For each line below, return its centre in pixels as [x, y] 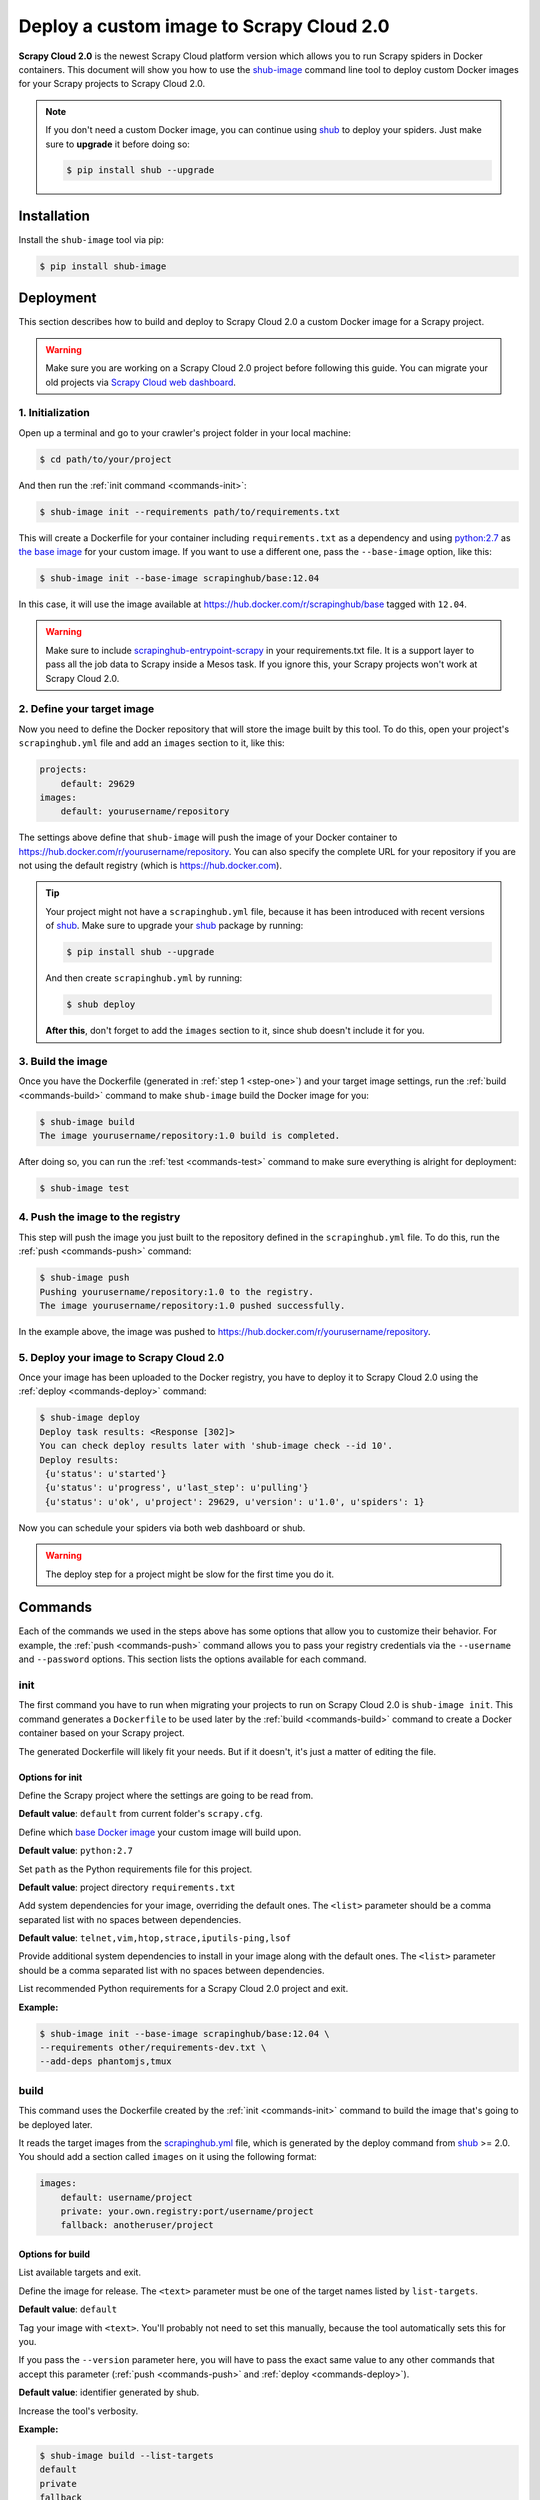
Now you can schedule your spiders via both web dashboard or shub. [162, 1527]
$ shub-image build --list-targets [126, 2455]
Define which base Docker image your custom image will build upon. [160, 1832]
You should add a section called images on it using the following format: [167, 2157]
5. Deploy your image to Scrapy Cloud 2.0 [121, 1357]
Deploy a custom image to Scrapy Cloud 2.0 [204, 26]
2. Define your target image [86, 709]
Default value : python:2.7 [76, 1851]
